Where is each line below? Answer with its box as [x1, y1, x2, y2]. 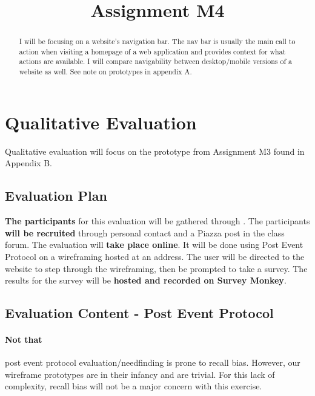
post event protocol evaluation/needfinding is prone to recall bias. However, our [5, 356, 300, 369]
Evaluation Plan [5, 186, 107, 205]
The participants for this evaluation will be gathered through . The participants [5, 215, 310, 227]
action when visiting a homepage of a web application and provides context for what [19, 46, 286, 56]
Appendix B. [5, 157, 52, 169]
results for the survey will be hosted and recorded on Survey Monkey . [5, 274, 287, 287]
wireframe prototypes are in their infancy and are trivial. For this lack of [5, 368, 275, 380]
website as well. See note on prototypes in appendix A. [19, 67, 192, 77]
